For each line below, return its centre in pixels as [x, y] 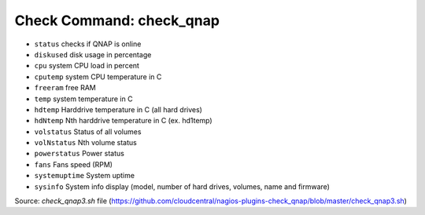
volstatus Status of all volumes [88, 131]
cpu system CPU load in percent [87, 66]
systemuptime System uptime [85, 176]
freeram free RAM [65, 88]
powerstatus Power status [79, 154]
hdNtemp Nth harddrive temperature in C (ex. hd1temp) [123, 121]
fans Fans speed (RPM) [74, 164]
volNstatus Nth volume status [85, 143]
